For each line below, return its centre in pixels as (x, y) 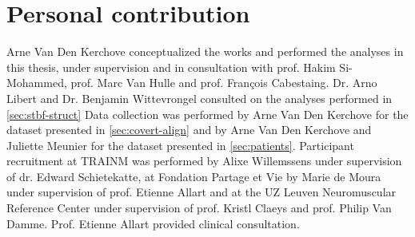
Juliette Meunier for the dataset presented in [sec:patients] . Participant (180, 145)
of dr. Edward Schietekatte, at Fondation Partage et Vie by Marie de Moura (194, 176)
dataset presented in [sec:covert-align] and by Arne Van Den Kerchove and (189, 130)
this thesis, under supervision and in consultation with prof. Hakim (171, 67)
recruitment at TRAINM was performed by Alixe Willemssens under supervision (204, 161)
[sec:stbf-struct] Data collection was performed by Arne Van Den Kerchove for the (207, 114)
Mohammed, (37, 83)
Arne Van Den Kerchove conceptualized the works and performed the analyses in (205, 51)
